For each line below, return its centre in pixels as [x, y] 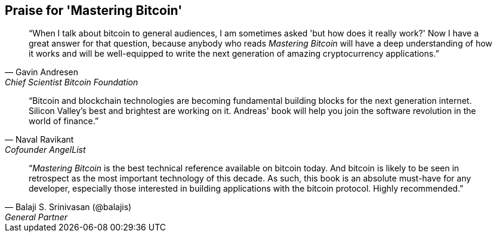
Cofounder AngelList [45, 150]
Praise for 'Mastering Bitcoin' [94, 10]
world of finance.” [64, 121]
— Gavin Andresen [42, 72]
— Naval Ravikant [39, 140]
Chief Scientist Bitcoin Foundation [72, 82]
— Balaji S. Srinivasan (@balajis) [68, 207]
